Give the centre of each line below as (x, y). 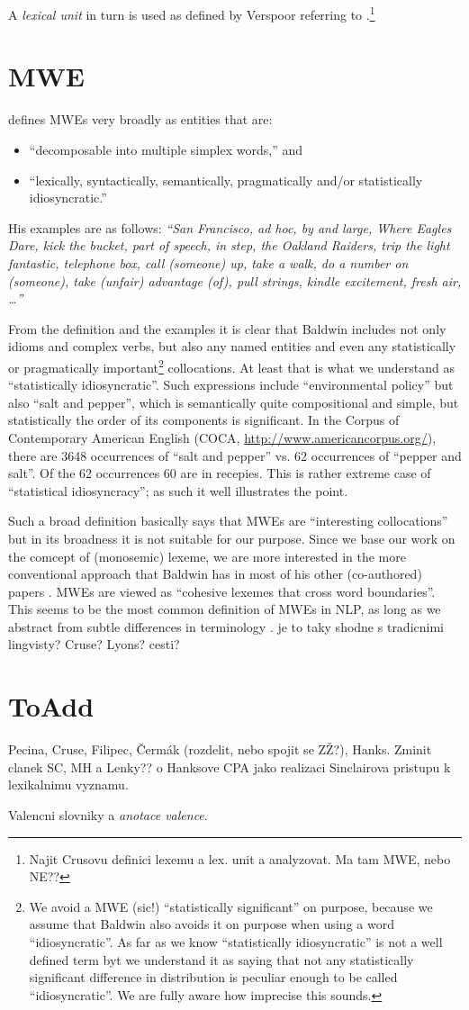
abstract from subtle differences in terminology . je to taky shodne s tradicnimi (226, 626)
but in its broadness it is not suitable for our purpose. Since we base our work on (232, 538)
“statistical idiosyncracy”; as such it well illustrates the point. (178, 490)
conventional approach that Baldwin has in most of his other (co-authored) (215, 574)
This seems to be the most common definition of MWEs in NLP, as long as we (225, 609)
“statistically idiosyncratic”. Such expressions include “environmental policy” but (231, 385)
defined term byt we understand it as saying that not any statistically (221, 959)
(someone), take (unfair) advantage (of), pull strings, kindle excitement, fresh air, (235, 280)
